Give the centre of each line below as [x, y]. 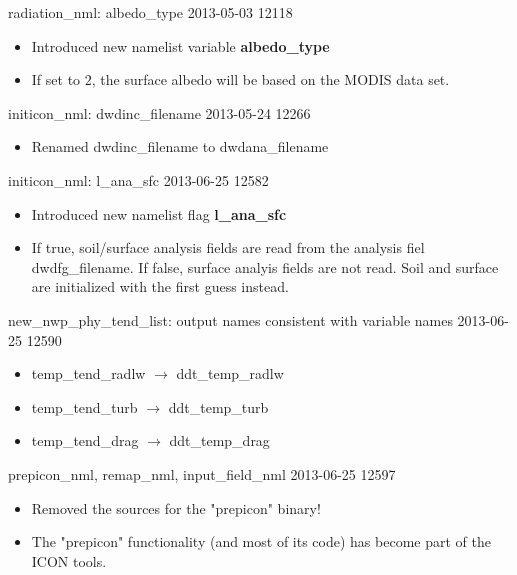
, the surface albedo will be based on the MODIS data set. [270, 79]
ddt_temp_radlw [230, 373]
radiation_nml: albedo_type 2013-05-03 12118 [150, 12]
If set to [56, 79]
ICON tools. [69, 560]
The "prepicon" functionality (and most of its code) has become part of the [261, 541]
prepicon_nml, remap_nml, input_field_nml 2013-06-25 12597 [202, 473]
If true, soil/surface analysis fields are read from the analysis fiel [228, 247]
